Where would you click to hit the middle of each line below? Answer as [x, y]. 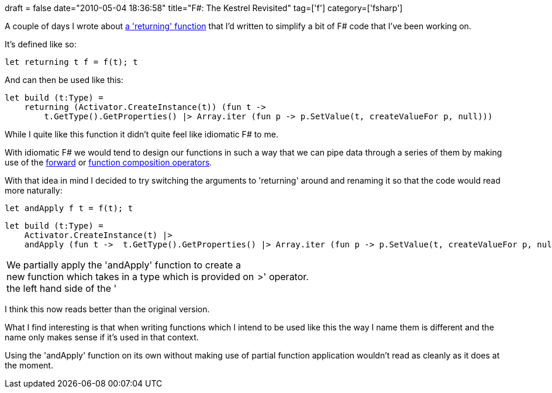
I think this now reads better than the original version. [107, 309]
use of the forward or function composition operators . [108, 162]
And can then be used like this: [64, 80]
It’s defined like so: [41, 44]
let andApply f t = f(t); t [69, 208]
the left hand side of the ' [62, 288]
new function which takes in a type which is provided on [130, 277]
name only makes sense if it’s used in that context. [102, 337]
